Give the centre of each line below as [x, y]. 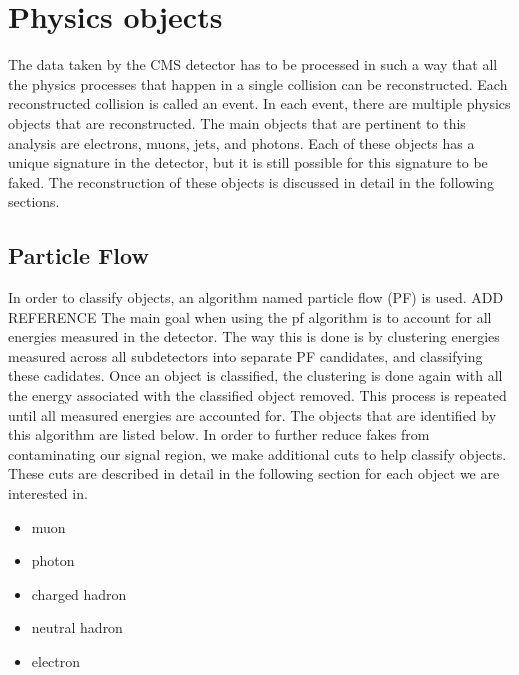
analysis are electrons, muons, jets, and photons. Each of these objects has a [241, 142]
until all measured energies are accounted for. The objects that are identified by [252, 414]
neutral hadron [77, 627]
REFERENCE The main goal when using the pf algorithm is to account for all [250, 316]
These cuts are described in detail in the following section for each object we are [254, 473]
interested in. [48, 493]
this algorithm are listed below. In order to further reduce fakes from [219, 434]
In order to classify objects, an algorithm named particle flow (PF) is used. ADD [256, 297]
